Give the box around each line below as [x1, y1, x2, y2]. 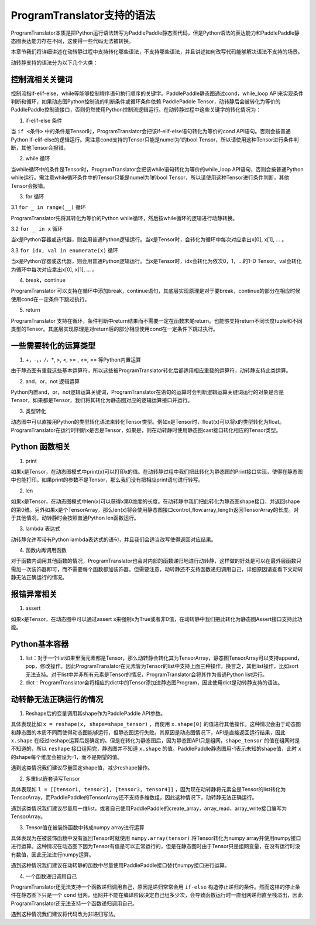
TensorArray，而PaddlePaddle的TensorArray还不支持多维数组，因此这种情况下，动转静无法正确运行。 [11, 794, 257, 801]
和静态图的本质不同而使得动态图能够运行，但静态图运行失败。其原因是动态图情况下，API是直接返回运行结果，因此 [11, 728, 286, 736]
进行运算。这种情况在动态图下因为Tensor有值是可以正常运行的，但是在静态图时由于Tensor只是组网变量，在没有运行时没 [11, 843, 301, 850]
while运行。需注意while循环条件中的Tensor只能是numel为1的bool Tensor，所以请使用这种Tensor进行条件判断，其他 [11, 174, 290, 181]
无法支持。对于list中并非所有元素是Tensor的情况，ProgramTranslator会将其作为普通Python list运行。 [25, 671, 268, 678]
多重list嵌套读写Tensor [25, 775, 80, 782]
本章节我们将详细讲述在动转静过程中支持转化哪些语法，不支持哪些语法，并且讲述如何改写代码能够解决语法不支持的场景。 [11, 48, 303, 55]
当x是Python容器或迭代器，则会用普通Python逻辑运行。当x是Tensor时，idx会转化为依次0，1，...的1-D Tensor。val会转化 [11, 258, 302, 265]
